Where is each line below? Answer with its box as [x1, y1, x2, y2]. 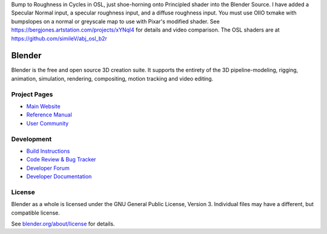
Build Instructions [26, 147, 70, 155]
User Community [26, 119, 69, 127]
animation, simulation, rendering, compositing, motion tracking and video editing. [11, 75, 214, 82]
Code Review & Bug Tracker [26, 156, 96, 163]
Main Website [26, 103, 61, 110]
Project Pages [11, 90, 53, 98]
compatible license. [11, 209, 61, 216]
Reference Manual [26, 111, 72, 118]
